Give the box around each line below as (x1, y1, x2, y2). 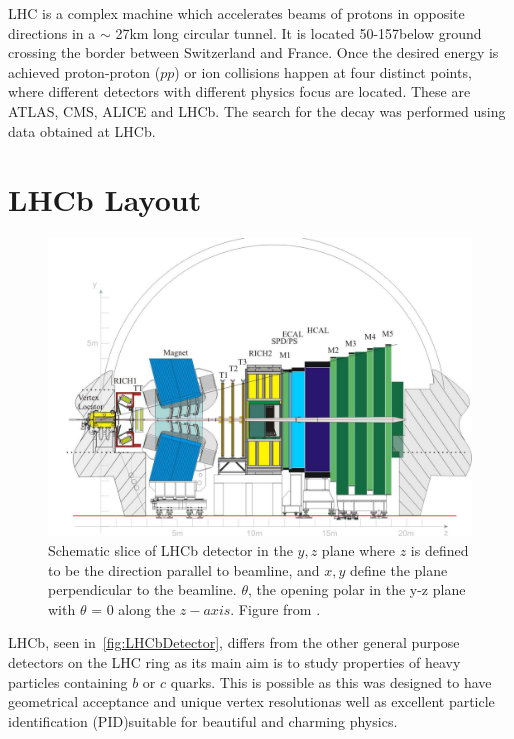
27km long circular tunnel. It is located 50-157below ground (115, 22, 482, 43)
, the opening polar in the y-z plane (247, 579, 466, 600)
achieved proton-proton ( (8, 61, 161, 82)
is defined (410, 540, 469, 560)
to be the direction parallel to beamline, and (48, 559, 320, 580)
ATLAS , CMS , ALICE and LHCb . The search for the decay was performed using (8, 100, 506, 121)
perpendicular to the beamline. (48, 579, 237, 600)
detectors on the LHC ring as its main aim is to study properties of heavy (8, 651, 461, 672)
